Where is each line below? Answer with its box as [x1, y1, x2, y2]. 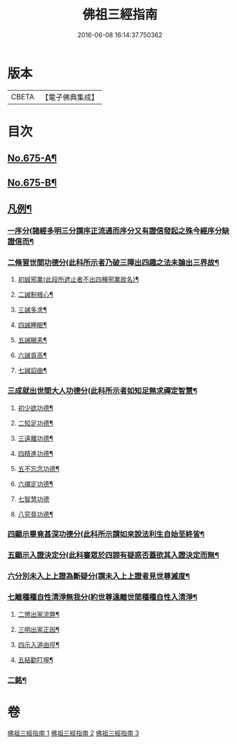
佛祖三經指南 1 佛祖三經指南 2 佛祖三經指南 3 [7, 729, 139, 738]
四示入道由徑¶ [17, 640, 60, 649]
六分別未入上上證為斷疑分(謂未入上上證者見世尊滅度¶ [7, 571, 191, 581]
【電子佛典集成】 [41, 92, 99, 102]
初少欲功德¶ [17, 403, 54, 412]
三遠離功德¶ [17, 434, 54, 442]
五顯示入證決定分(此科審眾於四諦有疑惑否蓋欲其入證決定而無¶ [7, 550, 220, 560]
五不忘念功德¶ [17, 464, 60, 472]
